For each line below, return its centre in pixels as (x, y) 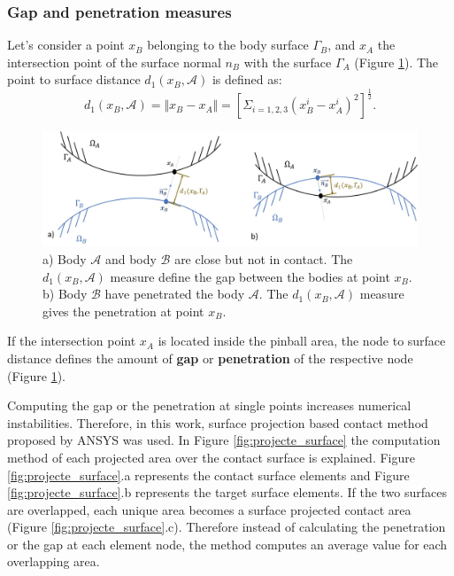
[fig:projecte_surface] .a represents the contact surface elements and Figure (208, 475)
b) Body (65, 294)
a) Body (65, 258)
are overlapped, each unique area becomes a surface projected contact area (209, 509)
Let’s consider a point (66, 45)
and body (131, 258)
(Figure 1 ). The (396, 62)
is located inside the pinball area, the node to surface (302, 341)
